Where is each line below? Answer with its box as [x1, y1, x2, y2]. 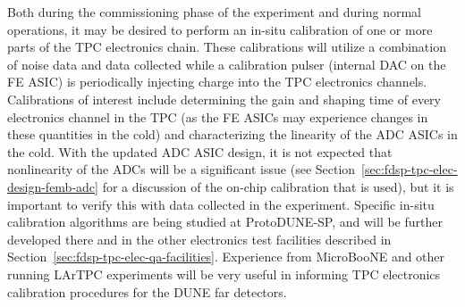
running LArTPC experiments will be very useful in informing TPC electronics [7, 264, 441, 283]
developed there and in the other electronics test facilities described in [7, 229, 392, 248]
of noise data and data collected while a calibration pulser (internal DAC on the [7, 54, 446, 73]
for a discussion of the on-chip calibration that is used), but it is [102, 177, 454, 195]
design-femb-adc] [7, 177, 98, 195]
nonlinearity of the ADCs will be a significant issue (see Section [7, 160, 356, 178]
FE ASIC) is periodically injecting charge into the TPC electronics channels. [7, 72, 427, 91]
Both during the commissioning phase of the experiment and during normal [7, 3, 422, 21]
